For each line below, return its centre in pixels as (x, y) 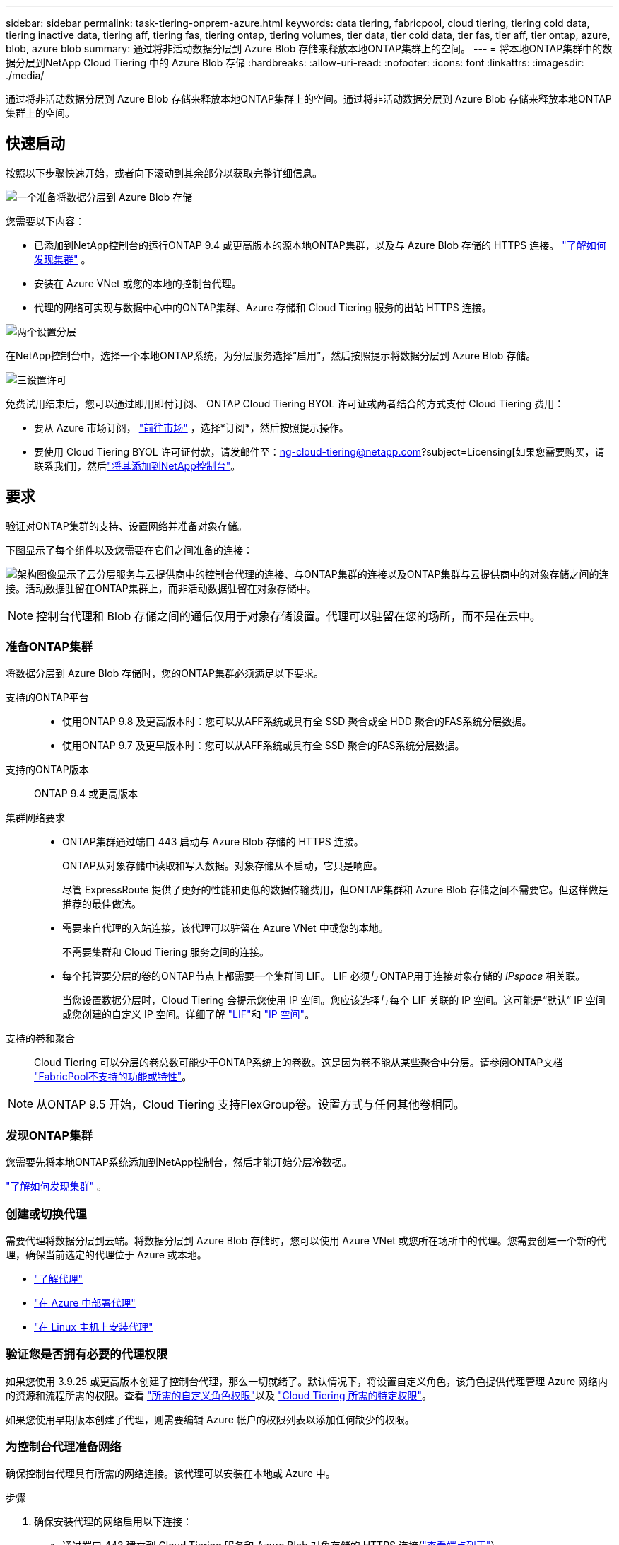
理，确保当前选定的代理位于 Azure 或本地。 (106, 1254)
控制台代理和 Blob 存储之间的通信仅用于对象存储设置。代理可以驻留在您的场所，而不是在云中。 (289, 616)
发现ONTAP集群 (49, 1135)
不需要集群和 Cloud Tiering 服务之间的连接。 (166, 952)
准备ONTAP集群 (49, 647)
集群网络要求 (35, 818)
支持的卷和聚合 (40, 1038)
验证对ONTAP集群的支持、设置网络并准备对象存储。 (126, 526)
